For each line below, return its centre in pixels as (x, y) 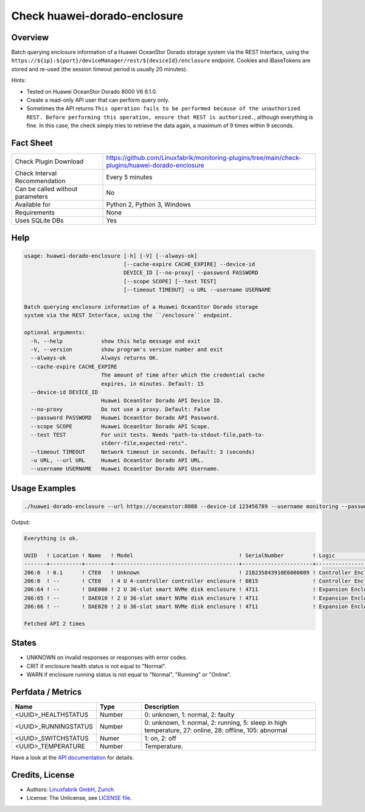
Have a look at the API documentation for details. (72, 758)
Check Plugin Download (49, 161)
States (24, 643)
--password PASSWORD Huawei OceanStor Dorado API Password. (125, 418)
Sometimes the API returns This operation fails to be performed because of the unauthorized (163, 108)
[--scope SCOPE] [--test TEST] (170, 281)
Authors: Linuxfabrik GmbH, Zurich (70, 789)
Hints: (19, 80)
